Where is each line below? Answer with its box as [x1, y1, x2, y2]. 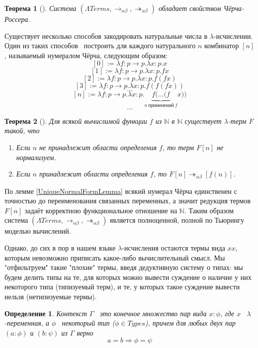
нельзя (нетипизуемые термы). [4, 291, 97, 301]
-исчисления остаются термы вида [122, 243, 225, 253]
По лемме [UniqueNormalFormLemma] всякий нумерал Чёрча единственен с [4, 185, 237, 196]
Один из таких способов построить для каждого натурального [4, 40, 196, 51]
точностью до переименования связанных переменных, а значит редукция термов [4, 195, 251, 206]
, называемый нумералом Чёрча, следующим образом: [4, 50, 168, 60]
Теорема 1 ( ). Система [4, 3, 77, 13]
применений [148, 103, 174, 108]
